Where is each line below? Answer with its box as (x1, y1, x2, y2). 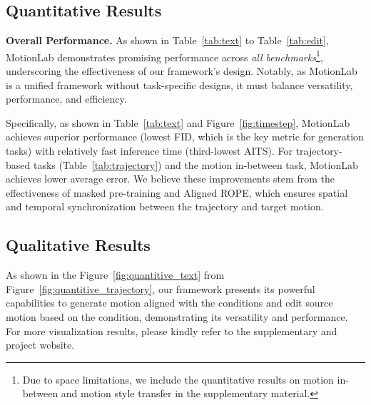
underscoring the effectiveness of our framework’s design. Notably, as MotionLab (6, 63, 357, 78)
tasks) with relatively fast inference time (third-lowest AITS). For (6, 143, 293, 158)
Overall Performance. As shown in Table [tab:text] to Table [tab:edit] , (6, 33, 329, 48)
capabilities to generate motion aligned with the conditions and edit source (6, 295, 333, 310)
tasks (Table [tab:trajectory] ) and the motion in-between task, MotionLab (33, 157, 358, 172)
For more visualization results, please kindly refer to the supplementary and (6, 323, 337, 338)
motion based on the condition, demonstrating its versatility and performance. (6, 309, 348, 324)
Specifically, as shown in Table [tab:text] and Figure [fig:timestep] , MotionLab (6, 115, 350, 130)
